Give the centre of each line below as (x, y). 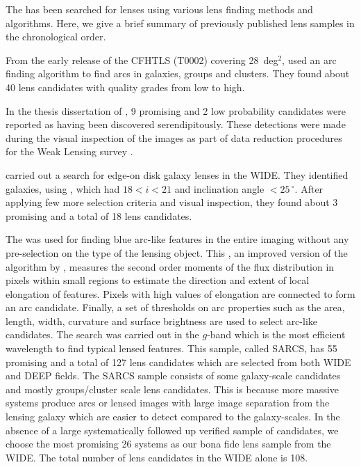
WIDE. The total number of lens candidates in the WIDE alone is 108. (157, 457)
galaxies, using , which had (63, 188)
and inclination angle (219, 188)
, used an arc (309, 60)
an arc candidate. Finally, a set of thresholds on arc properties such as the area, (175, 307)
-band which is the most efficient (276, 334)
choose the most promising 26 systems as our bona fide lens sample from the (168, 444)
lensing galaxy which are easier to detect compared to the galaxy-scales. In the (173, 417)
